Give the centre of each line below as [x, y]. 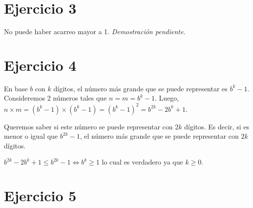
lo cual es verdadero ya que [142, 162]
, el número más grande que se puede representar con [159, 136]
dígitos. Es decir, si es [217, 126]
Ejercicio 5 [40, 196]
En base [16, 88]
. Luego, [167, 98]
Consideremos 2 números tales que [55, 98]
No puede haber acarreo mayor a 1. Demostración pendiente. [95, 31]
